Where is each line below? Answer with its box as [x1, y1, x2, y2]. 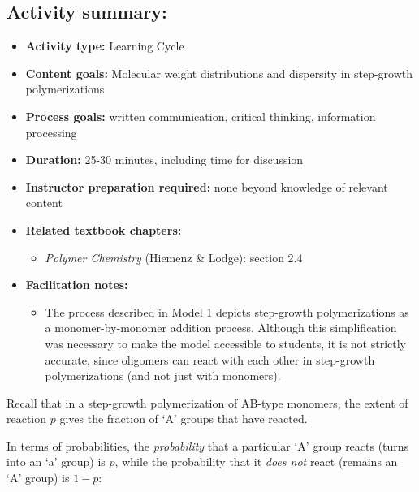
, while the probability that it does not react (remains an [114, 453, 398, 470]
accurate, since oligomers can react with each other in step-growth [45, 351, 375, 368]
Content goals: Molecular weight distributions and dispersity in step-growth [25, 64, 413, 81]
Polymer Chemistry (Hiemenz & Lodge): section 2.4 [45, 248, 303, 265]
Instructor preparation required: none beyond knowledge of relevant [25, 178, 388, 195]
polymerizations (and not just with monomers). [45, 367, 281, 384]
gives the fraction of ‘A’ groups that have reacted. [59, 410, 308, 427]
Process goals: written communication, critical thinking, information [25, 107, 376, 124]
